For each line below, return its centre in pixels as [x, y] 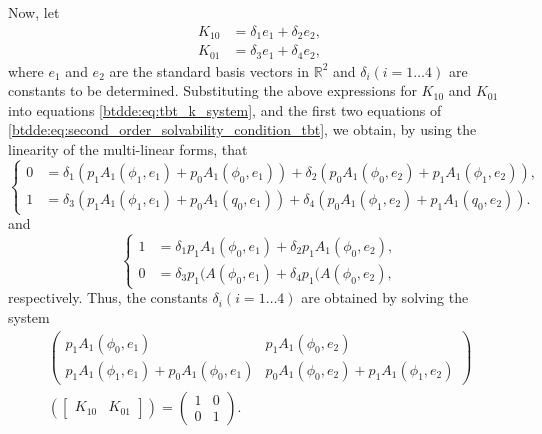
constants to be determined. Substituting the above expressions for [212, 90]
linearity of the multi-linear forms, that [128, 148]
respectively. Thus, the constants [108, 297]
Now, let [34, 12]
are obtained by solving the [385, 297]
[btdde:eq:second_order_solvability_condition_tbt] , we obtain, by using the [242, 129]
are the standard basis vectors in [209, 70]
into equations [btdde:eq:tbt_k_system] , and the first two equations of [225, 109]
